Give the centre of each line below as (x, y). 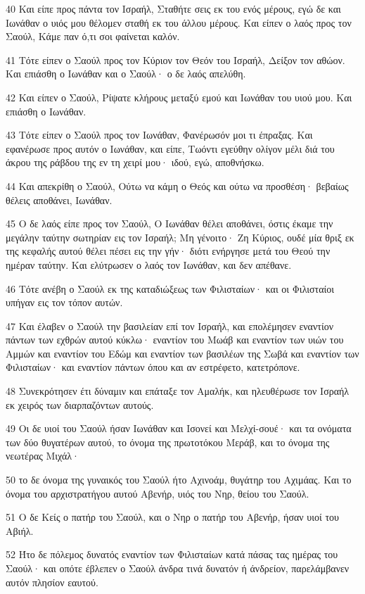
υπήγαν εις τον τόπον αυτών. (64, 302)
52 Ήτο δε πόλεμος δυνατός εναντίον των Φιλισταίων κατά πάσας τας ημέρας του (172, 554)
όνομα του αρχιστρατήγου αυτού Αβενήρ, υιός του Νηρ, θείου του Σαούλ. (158, 493)
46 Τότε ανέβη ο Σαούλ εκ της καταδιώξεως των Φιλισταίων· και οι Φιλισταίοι (170, 288)
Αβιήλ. (20, 530)
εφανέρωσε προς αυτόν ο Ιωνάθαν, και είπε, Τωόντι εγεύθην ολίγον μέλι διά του (170, 148)
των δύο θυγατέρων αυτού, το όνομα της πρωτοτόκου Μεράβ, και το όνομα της (168, 442)
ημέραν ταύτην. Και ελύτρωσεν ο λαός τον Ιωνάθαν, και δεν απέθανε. (149, 264)
